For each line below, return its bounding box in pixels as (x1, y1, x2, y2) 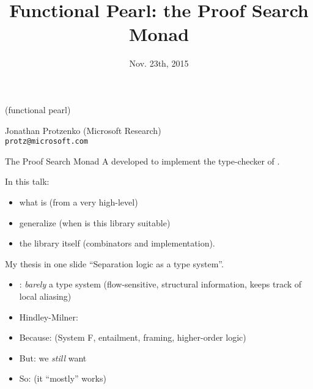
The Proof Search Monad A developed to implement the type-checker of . (5, 154, 280, 167)
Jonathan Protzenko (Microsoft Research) (5, 124, 161, 136)
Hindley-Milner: (19, 310, 78, 323)
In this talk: (5, 175, 50, 188)
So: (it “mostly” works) (19, 372, 106, 385)
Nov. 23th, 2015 (129, 57, 189, 70)
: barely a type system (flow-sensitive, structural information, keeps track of (19, 278, 302, 291)
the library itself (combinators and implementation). (19, 237, 215, 250)
